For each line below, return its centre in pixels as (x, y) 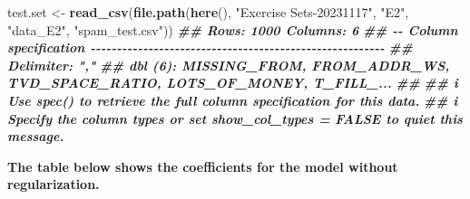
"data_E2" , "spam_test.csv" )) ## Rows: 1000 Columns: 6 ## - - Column (233, 29)
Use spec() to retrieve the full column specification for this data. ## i (233, 100)
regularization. (54, 184)
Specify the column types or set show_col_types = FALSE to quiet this (235, 118)
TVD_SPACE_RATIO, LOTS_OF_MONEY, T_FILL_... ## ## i (233, 83)
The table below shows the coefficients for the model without (203, 166)
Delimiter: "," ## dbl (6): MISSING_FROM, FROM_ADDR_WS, (229, 65)
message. (36, 136)
